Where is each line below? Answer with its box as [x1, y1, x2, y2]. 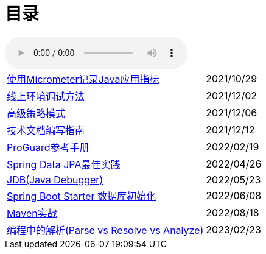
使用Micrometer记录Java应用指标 [7, 72, 159, 85]
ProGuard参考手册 [7, 141, 89, 153]
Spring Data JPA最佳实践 [7, 158, 121, 171]
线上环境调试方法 [7, 90, 85, 102]
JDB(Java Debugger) [7, 173, 103, 186]
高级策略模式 [7, 107, 66, 119]
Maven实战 [7, 206, 57, 219]
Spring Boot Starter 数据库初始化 [7, 189, 156, 202]
